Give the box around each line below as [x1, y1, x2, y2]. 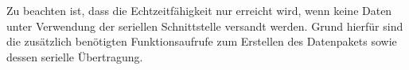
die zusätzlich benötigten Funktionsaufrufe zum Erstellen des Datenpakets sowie [6, 33, 397, 50]
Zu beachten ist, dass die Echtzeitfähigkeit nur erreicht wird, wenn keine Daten [6, 2, 392, 18]
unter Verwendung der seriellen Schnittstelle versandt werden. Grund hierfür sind [6, 17, 403, 34]
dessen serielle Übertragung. [6, 48, 143, 64]
